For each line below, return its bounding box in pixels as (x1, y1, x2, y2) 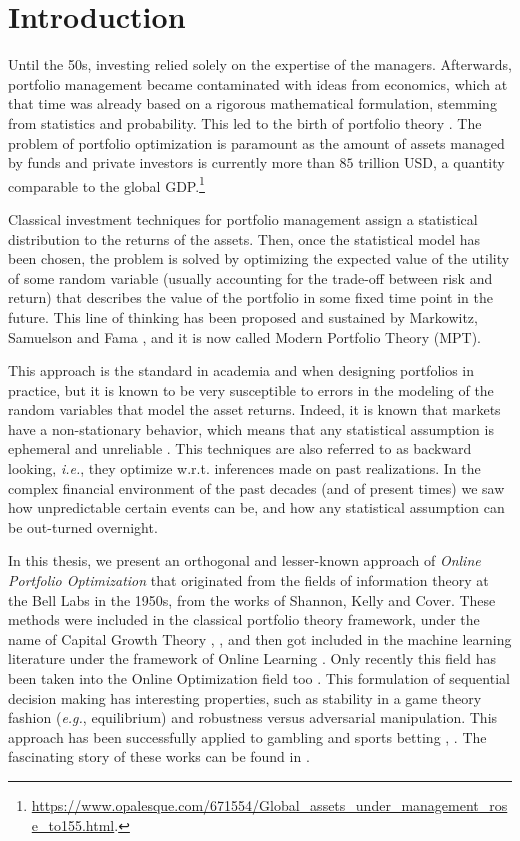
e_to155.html (31, 814, 115, 835)
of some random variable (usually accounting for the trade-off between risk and (8, 267, 493, 288)
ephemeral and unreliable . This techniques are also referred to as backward (8, 438, 472, 459)
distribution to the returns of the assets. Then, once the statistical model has (8, 228, 481, 249)
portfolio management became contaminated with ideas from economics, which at (8, 73, 508, 94)
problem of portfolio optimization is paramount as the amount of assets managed (8, 132, 505, 153)
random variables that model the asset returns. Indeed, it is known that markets (8, 399, 501, 420)
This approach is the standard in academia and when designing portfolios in (8, 360, 475, 381)
